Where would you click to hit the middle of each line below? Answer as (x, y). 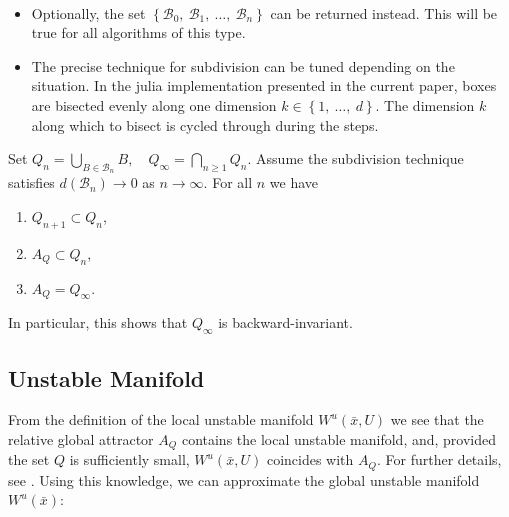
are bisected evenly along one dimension (154, 104)
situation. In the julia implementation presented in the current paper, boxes (264, 85)
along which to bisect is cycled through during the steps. (205, 124)
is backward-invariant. (285, 322)
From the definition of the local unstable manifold (161, 419)
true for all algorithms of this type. (138, 32)
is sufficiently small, (129, 459)
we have (294, 182)
